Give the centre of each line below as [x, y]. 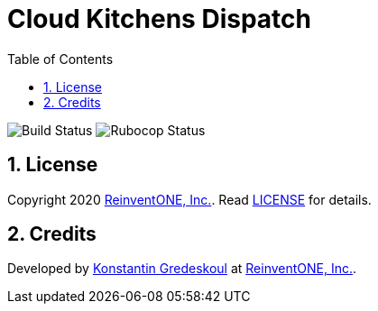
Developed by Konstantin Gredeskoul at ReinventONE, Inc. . [182, 269]
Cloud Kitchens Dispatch [159, 19]
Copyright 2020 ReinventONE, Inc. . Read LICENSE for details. [189, 199]
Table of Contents [60, 59]
